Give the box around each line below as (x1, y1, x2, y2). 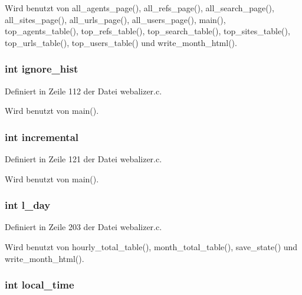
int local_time (5, 277, 74, 292)
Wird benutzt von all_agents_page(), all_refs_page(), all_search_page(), (5, 2, 274, 14)
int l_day (5, 198, 51, 212)
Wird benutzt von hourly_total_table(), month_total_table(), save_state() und (5, 241, 298, 253)
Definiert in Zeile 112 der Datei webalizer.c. (5, 84, 162, 97)
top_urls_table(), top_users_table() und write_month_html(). (5, 36, 237, 48)
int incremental (5, 129, 79, 144)
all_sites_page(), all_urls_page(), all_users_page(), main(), (5, 13, 226, 25)
